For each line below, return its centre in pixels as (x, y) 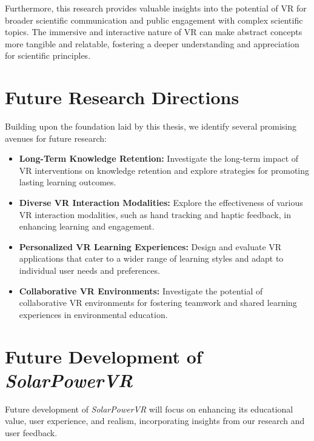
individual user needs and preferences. (89, 270)
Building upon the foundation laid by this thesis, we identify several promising (151, 126)
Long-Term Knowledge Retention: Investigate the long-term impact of (159, 158)
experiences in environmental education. (93, 314)
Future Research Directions (122, 97)
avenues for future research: (56, 138)
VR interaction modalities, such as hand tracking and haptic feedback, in (155, 214)
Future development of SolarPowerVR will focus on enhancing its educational (149, 409)
